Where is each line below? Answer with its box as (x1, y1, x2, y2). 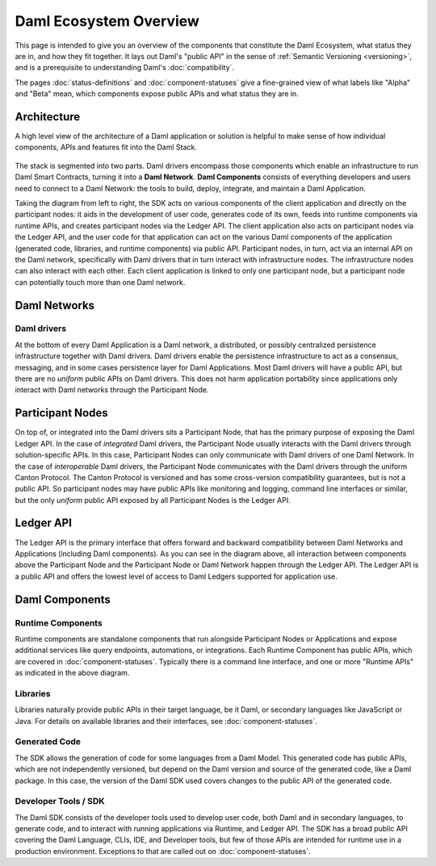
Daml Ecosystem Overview (15, 12, 199, 30)
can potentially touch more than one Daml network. (15, 277, 186, 287)
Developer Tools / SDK (15, 796, 105, 807)
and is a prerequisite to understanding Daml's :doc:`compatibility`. (15, 63, 234, 73)
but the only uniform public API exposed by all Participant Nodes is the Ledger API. (15, 495, 291, 504)
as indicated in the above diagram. (15, 668, 130, 678)
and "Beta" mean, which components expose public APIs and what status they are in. (15, 89, 299, 98)
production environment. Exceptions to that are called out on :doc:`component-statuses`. (15, 846, 311, 856)
